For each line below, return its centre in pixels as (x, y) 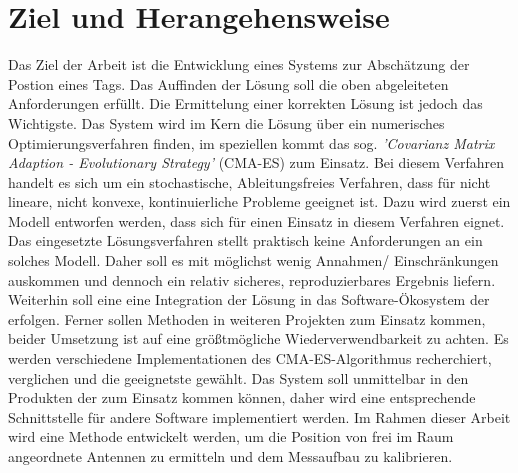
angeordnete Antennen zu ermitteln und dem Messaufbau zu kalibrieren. (230, 456)
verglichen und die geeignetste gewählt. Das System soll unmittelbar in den (238, 377)
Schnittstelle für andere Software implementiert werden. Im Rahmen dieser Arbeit (259, 416)
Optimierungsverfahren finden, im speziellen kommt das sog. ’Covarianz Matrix (251, 142)
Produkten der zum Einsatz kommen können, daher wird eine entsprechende (242, 397)
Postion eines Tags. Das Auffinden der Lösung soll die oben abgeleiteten (228, 83)
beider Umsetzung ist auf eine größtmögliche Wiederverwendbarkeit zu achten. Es (258, 338)
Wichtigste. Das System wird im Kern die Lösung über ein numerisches (226, 122)
